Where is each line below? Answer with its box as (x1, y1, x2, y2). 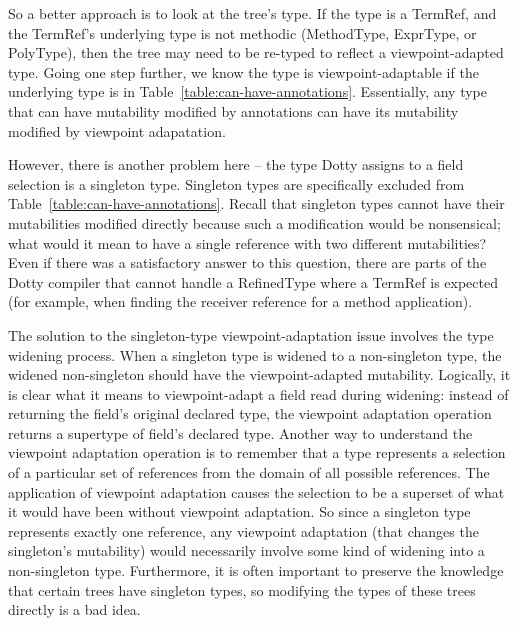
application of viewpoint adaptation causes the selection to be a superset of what (8, 481, 505, 502)
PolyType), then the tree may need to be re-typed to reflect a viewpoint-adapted (8, 42, 504, 63)
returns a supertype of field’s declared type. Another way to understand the (8, 422, 473, 443)
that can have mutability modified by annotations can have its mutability (8, 100, 459, 121)
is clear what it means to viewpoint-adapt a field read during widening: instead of (8, 383, 509, 404)
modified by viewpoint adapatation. (8, 120, 226, 141)
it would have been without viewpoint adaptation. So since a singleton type (8, 501, 471, 522)
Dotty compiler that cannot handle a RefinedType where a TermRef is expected (8, 271, 498, 292)
